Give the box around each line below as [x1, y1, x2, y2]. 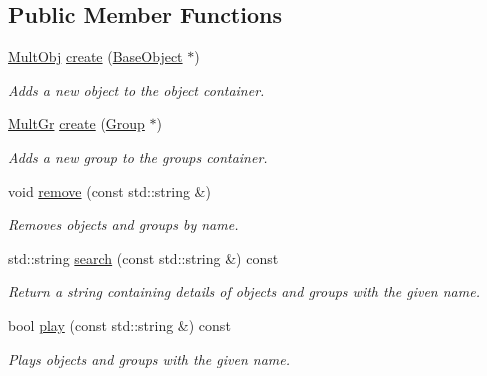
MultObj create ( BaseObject [8, 46, 183, 67]
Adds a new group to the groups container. [8, 146, 268, 167]
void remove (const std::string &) [8, 180, 211, 201]
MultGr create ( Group [8, 113, 145, 134]
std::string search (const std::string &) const [8, 247, 279, 268]
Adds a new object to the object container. [8, 79, 265, 100]
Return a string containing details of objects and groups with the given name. [8, 281, 480, 302]
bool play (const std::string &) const [8, 314, 231, 335]
